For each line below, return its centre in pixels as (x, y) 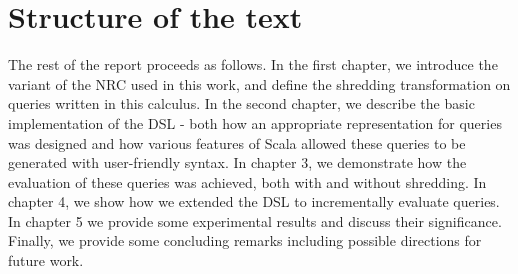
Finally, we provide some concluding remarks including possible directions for (245, 240)
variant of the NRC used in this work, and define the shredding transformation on (259, 83)
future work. (46, 260)
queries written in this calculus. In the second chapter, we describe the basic (241, 103)
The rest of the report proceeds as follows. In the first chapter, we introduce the (253, 64)
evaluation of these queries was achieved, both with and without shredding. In (247, 181)
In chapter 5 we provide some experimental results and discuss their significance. (255, 220)
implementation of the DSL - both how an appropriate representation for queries (255, 122)
